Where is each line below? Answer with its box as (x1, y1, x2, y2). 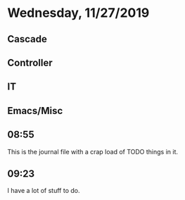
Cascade (7, 33, 47, 45)
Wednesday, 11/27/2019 (7, 5, 150, 21)
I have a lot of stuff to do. (7, 187, 80, 195)
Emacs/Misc (7, 104, 63, 117)
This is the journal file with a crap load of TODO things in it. (7, 147, 178, 156)
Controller (7, 56, 53, 68)
